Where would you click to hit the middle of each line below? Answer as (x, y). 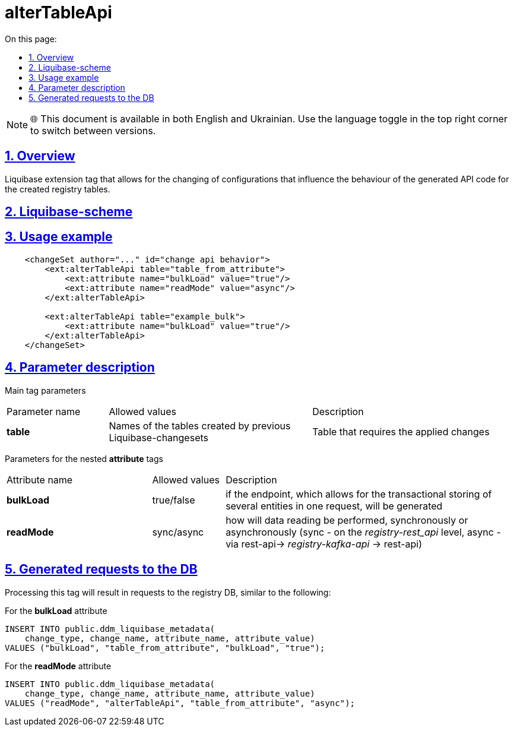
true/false (174, 500)
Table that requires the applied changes (401, 431)
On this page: (31, 39)
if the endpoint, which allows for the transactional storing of (359, 494)
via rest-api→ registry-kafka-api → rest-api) (324, 544)
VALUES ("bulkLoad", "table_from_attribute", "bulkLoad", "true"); (165, 648)
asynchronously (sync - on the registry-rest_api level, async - (363, 532)
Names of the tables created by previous (200, 425)
